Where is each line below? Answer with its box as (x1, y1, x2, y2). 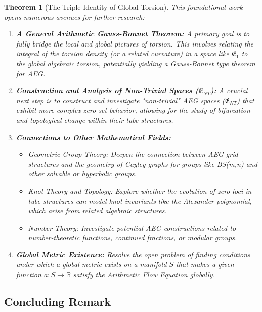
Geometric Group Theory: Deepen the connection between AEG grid (28, 149, 238, 159)
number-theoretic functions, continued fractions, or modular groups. (28, 232, 237, 243)
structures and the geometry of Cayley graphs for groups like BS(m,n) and (28, 158, 257, 169)
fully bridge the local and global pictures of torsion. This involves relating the (16, 38, 253, 49)
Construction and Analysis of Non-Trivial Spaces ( (16, 85, 199, 96)
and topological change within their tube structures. (16, 114, 173, 125)
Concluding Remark (4, 294, 111, 309)
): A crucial (210, 85, 248, 96)
